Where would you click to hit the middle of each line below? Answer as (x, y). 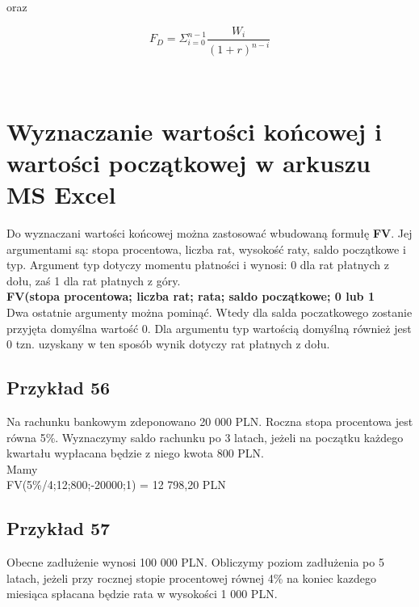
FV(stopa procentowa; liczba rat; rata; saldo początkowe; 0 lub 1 (191, 296)
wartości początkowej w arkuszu (189, 162)
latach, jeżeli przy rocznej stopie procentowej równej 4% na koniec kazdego (191, 577)
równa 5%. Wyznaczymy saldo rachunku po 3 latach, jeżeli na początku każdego (205, 437)
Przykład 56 (59, 388)
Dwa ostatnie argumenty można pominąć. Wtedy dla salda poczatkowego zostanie (209, 312)
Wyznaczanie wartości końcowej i (194, 131)
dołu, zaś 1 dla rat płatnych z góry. (94, 280)
